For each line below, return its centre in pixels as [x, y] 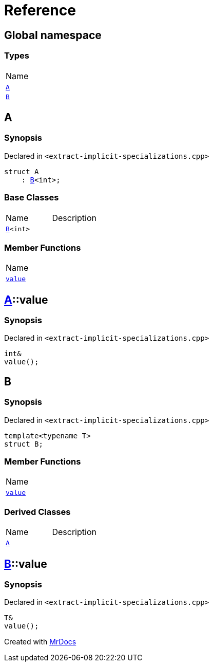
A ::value [26, 300]
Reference [40, 10]
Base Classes [32, 198]
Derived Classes [37, 512]
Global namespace [53, 35]
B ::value [26, 564]
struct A [22, 171]
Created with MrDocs [40, 642]
